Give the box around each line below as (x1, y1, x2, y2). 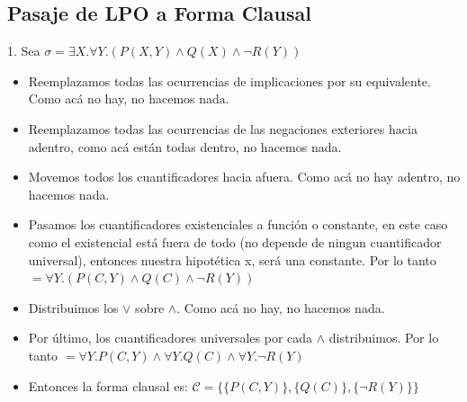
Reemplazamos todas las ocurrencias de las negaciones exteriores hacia (28, 119, 418, 138)
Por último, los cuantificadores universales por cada (28, 328, 313, 347)
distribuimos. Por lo (328, 328, 439, 347)
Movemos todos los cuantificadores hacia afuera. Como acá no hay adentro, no (28, 167, 461, 186)
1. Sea (7, 41, 40, 60)
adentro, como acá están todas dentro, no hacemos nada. (28, 137, 342, 156)
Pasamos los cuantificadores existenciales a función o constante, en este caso (28, 215, 448, 234)
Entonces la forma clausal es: (28, 376, 188, 395)
